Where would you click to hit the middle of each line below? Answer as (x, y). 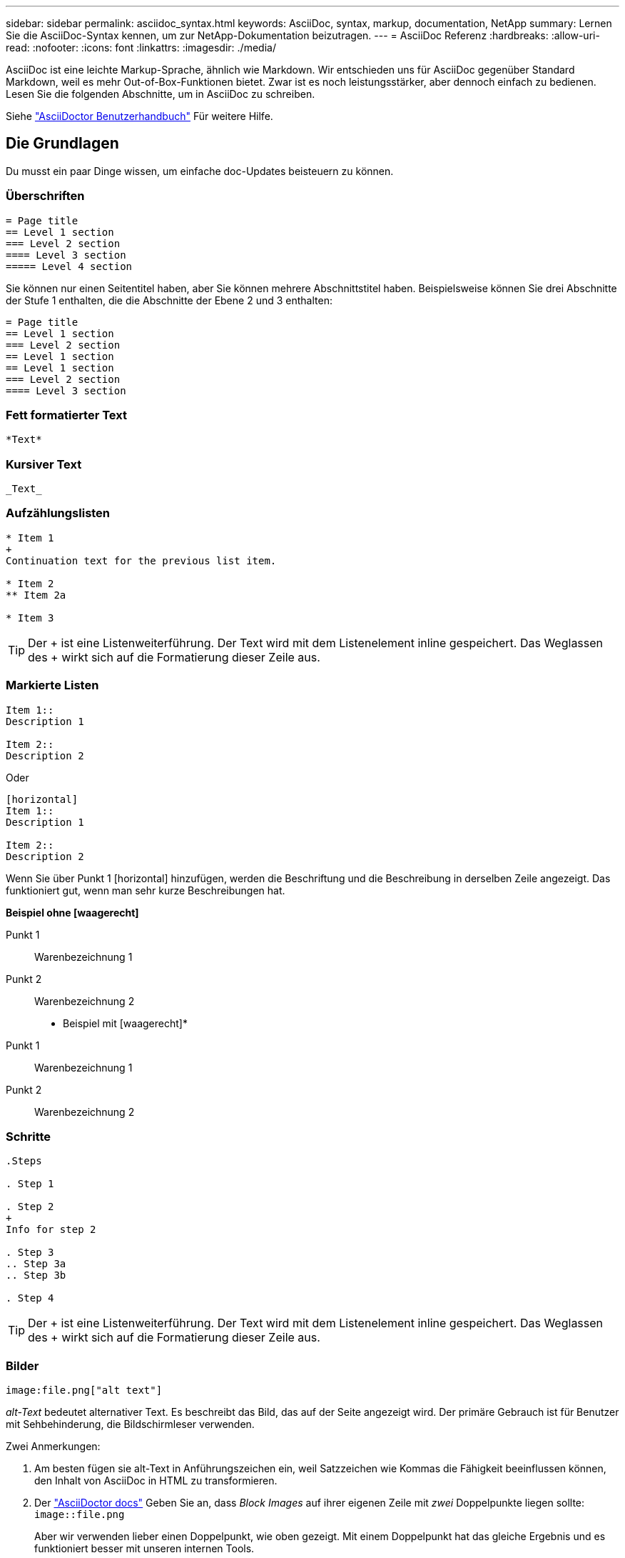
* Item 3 (30, 618)
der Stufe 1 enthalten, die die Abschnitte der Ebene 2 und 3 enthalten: (169, 300)
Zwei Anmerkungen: (53, 1447)
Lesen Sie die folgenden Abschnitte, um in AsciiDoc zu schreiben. (161, 94)
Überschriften (45, 196)
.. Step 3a (36, 1264)
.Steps (24, 1161)
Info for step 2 (51, 1230)
